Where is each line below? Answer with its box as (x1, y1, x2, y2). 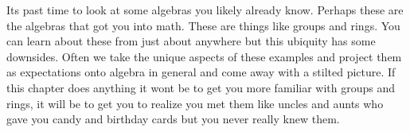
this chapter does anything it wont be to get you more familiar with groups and (6, 79, 396, 95)
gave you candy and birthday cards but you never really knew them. (6, 111, 340, 127)
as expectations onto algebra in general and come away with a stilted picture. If (6, 64, 396, 80)
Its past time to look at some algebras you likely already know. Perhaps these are (6, 2, 404, 17)
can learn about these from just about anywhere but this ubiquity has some (6, 33, 376, 49)
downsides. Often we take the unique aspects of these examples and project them (6, 48, 402, 64)
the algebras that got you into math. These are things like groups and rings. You (6, 17, 400, 33)
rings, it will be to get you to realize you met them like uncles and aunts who (6, 95, 384, 111)
